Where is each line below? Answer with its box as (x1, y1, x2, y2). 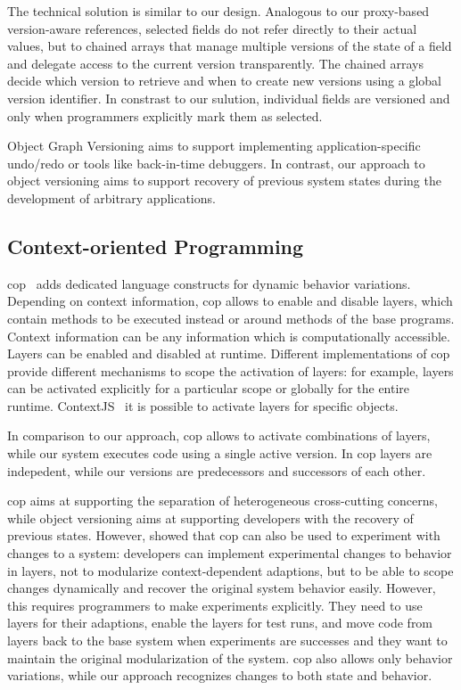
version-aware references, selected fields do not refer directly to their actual (7, 19, 417, 37)
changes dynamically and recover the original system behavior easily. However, (7, 579, 436, 597)
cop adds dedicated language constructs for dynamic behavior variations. (7, 274, 411, 292)
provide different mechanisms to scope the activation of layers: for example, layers (7, 361, 454, 380)
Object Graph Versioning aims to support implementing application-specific (7, 136, 421, 155)
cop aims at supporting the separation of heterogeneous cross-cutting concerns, (7, 491, 438, 510)
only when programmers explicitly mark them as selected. (7, 106, 323, 125)
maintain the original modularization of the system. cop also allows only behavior (7, 648, 453, 667)
